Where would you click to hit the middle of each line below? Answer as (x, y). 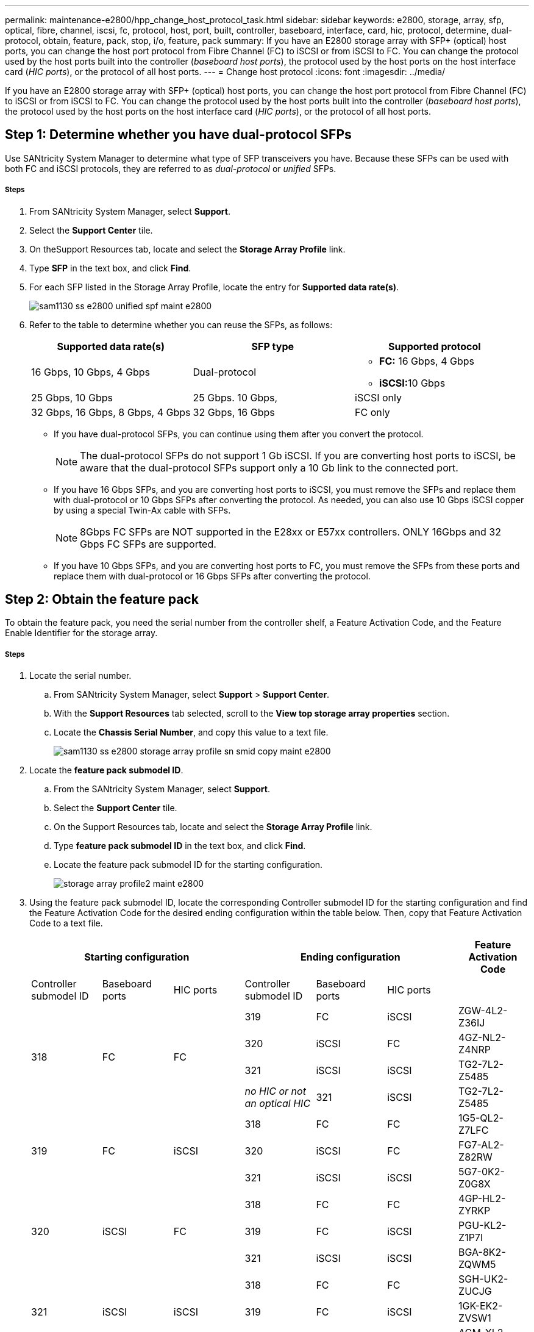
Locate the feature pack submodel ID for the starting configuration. (188, 865)
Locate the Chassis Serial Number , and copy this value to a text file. (191, 732)
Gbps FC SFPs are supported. (148, 544)
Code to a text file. (66, 923)
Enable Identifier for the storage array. (81, 633)
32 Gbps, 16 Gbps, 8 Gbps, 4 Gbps (111, 412)
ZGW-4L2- (483, 1011)
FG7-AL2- (481, 1145)
